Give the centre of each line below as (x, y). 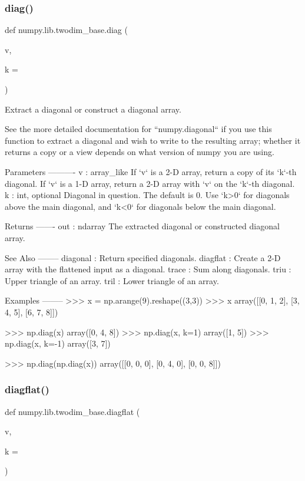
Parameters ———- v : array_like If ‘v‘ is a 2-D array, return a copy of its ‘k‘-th (151, 171)
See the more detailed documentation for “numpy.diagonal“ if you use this (138, 129)
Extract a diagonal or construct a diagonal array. (93, 109)
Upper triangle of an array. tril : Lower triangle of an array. (112, 280)
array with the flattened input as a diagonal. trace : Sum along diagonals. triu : (148, 269)
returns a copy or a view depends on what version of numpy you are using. (140, 152)
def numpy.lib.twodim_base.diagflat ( (72, 411)
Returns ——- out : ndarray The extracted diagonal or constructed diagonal (142, 226)
